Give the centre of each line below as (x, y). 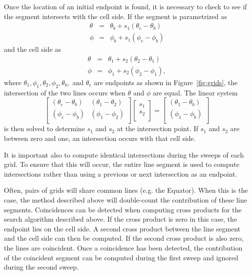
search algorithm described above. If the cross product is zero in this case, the (121, 219)
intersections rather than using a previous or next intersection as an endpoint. (121, 173)
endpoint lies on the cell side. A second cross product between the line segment (122, 228)
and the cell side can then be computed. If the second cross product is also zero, (124, 238)
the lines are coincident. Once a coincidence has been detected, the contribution (123, 247)
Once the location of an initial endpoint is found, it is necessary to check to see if (126, 6)
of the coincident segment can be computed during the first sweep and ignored (121, 257)
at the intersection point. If (157, 128)
